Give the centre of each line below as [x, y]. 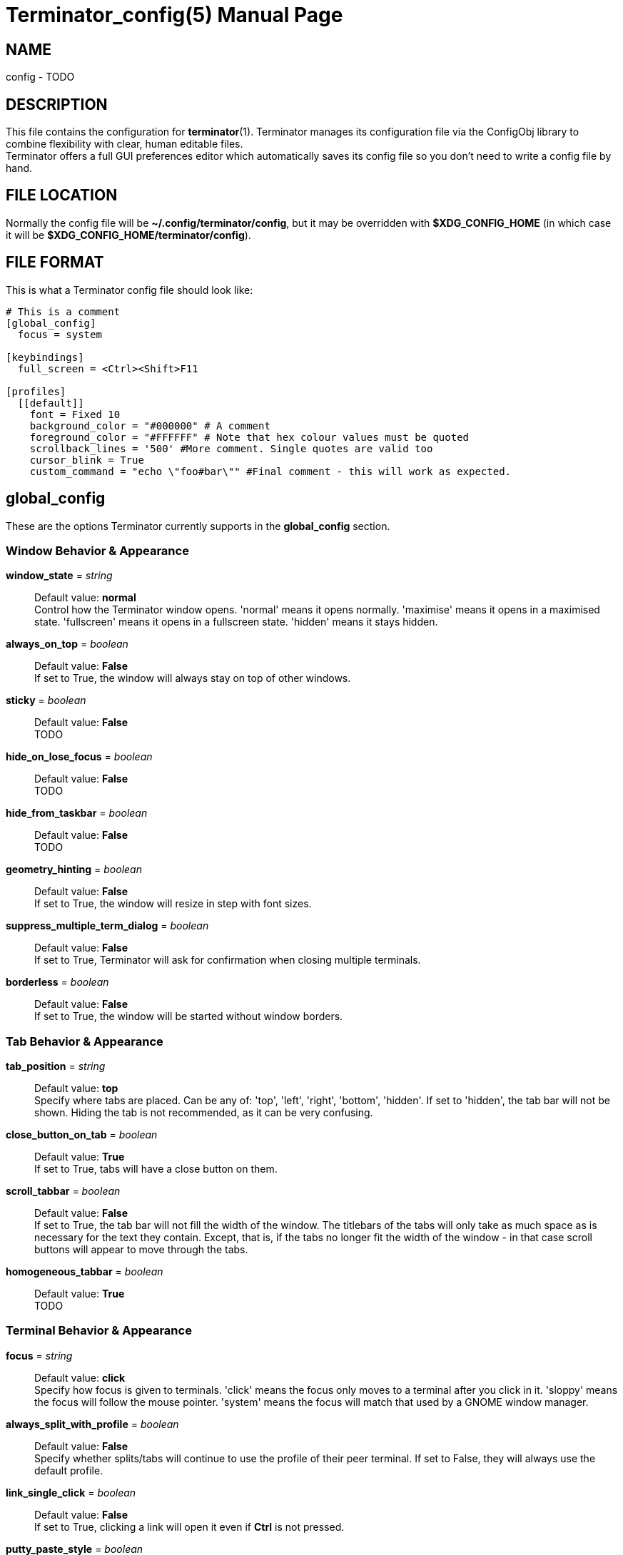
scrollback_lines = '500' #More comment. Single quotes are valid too [231, 448]
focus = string [39, 1355]
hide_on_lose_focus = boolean [79, 757]
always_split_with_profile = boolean [92, 1424]
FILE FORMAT [55, 262]
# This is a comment [63, 311]
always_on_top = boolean [67, 644]
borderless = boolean [57, 982]
